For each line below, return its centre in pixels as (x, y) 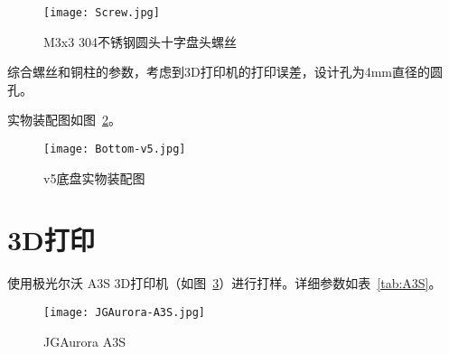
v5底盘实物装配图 (94, 177)
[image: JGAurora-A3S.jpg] (124, 312)
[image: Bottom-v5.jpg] (115, 149)
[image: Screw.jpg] (102, 13)
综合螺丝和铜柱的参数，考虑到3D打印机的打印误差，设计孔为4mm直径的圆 (225, 72)
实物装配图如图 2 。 (64, 120)
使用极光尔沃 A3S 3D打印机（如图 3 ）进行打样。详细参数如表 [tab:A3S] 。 (224, 283)
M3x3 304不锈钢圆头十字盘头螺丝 (140, 41)
